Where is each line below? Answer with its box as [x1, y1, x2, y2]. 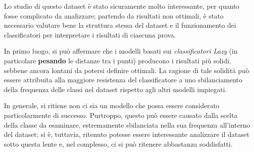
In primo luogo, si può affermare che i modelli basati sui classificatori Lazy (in [4, 46, 238, 56]
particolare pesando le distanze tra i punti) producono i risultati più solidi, [4, 55, 231, 65]
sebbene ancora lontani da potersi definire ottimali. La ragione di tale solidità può [4, 65, 249, 75]
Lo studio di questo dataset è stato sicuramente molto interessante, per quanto [4, 1, 239, 11]
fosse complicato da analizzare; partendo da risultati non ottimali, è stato [4, 10, 224, 20]
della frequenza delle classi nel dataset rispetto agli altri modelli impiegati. [4, 84, 227, 94]
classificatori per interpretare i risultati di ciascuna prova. [4, 29, 176, 39]
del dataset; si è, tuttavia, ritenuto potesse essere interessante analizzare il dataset [4, 129, 250, 139]
